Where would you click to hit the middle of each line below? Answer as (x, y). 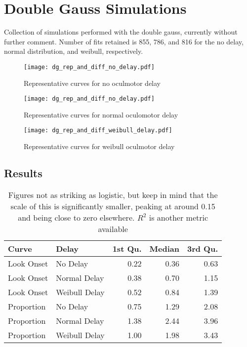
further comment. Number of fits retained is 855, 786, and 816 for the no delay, (124, 41)
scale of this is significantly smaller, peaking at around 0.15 (113, 206)
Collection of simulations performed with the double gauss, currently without (121, 32)
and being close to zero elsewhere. (76, 217)
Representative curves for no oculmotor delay (92, 83)
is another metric (179, 217)
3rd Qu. (203, 248)
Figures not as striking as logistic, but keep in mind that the (113, 194)
